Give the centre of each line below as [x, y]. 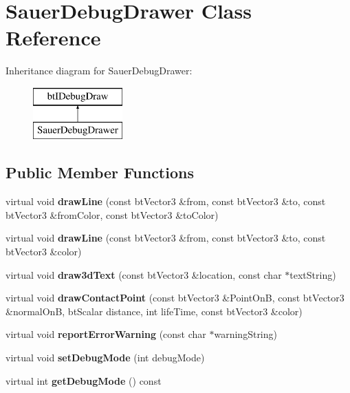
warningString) [245, 334]
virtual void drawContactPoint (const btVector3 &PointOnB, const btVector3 [175, 298]
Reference [53, 38]
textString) [313, 274]
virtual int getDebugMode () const [84, 380]
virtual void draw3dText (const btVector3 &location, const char [144, 274]
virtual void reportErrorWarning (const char [106, 334]
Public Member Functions [100, 172]
